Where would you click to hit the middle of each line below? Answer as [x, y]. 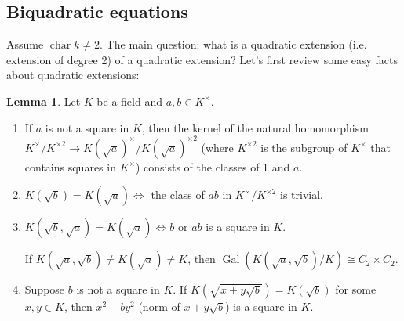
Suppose [45, 289]
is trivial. [302, 195]
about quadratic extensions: [73, 75]
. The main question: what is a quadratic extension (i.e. [233, 44]
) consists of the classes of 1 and [213, 166]
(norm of [159, 307]
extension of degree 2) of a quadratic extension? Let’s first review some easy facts [202, 59]
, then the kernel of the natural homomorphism [255, 127]
